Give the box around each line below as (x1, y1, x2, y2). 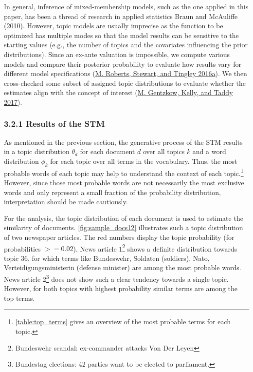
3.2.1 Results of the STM (4, 117, 105, 130)
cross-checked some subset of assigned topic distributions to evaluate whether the (4, 78, 246, 88)
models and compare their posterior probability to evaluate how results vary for (4, 59, 241, 69)
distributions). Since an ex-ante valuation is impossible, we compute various (4, 49, 230, 59)
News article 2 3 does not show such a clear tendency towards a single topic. (4, 272, 229, 284)
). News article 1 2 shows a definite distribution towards (73, 242, 237, 254)
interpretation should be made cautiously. (4, 196, 128, 207)
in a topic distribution (4, 146, 70, 157)
